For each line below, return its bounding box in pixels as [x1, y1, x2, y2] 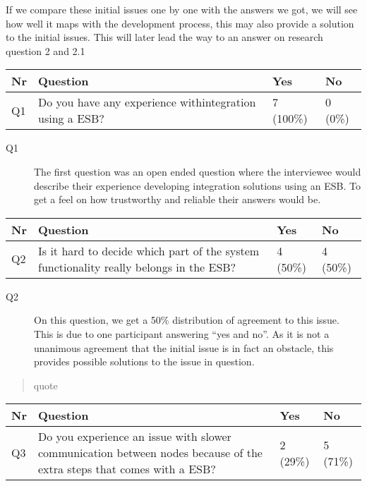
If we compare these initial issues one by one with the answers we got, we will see [6, 2, 358, 16]
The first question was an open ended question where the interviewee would [34, 164, 361, 178]
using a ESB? [37, 110, 104, 127]
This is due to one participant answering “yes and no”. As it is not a [34, 326, 330, 341]
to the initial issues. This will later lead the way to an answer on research [6, 30, 323, 44]
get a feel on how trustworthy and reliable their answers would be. [34, 192, 321, 207]
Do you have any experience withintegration [37, 94, 256, 111]
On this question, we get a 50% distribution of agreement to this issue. [34, 312, 339, 327]
